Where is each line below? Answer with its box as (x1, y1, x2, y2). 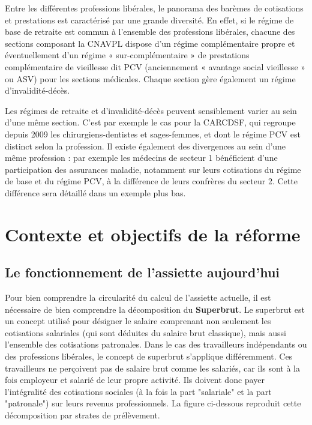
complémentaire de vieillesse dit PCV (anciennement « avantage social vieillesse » (5, 60, 306, 73)
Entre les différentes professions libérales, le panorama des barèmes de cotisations (5, 2, 304, 14)
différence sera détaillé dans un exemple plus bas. (5, 186, 186, 199)
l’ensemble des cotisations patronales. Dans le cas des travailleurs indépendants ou (5, 338, 307, 351)
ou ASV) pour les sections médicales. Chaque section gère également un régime (5, 72, 296, 85)
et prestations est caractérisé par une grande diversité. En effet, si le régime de (5, 13, 294, 26)
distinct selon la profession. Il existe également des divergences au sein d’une (5, 139, 286, 152)
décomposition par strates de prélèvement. (5, 409, 160, 421)
